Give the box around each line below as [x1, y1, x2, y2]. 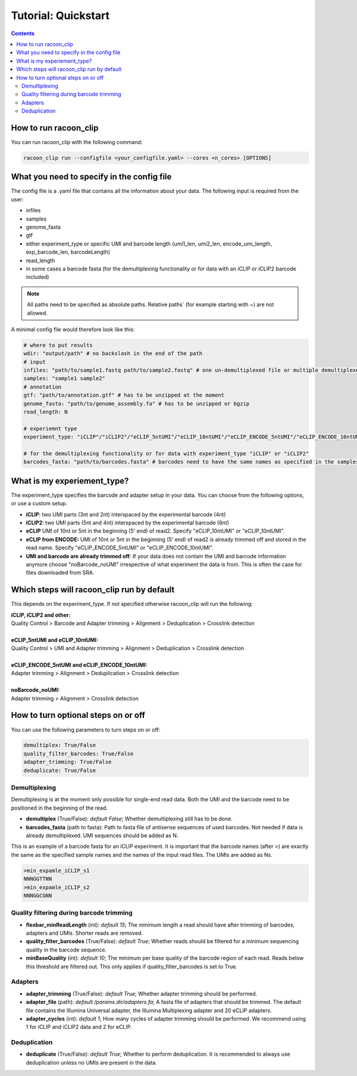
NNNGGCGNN [23, 892, 52, 899]
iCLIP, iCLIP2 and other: [11, 611, 71, 618]
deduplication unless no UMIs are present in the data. [26, 1059, 157, 1066]
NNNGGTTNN [23, 876, 52, 882]
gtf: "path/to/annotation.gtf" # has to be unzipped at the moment [23, 392, 225, 399]
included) [26, 273, 49, 281]
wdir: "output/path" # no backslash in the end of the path [23, 350, 203, 357]
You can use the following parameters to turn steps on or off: [11, 726, 161, 733]
